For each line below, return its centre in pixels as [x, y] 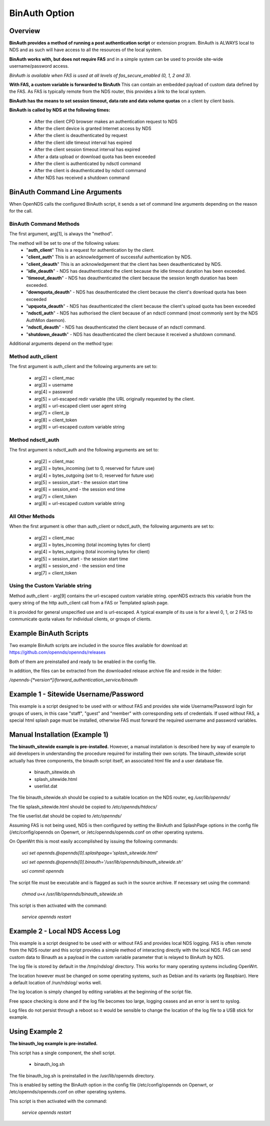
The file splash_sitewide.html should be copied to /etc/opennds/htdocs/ [83, 807]
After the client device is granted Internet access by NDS [93, 128]
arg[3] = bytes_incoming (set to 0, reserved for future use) [94, 468]
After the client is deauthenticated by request [81, 135]
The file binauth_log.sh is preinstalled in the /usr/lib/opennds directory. [82, 1075]
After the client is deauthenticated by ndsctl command [90, 171]
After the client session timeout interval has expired [87, 149]
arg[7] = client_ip [52, 413]
